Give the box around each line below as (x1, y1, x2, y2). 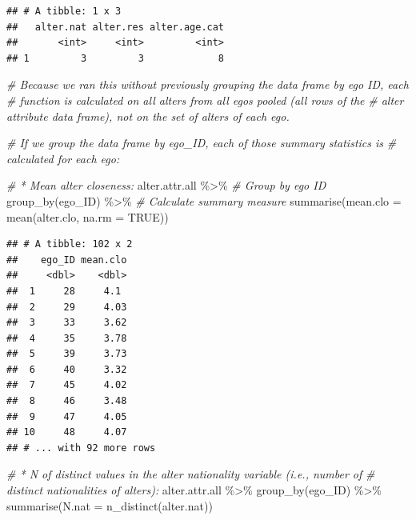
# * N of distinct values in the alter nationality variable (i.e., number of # (6, 466, 375, 482)
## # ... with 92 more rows (6, 442, 156, 454)
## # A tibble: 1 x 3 (6, 6, 122, 17)
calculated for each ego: (6, 150, 120, 166)
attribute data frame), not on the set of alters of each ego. (6, 107, 290, 124)
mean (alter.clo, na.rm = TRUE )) (6, 208, 169, 225)
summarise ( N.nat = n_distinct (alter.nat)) (6, 497, 213, 514)
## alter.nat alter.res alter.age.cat (6, 21, 225, 33)
